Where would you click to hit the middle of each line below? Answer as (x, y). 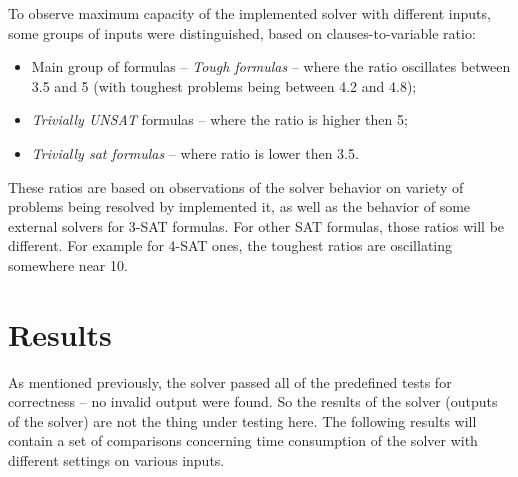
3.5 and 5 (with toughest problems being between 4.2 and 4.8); (224, 85)
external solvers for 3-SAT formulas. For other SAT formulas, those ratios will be (256, 225)
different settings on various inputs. (116, 460)
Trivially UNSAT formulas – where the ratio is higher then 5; (219, 119)
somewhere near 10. (68, 264)
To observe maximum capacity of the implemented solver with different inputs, (249, 13)
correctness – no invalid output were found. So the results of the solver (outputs (253, 401)
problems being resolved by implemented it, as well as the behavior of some (239, 206)
